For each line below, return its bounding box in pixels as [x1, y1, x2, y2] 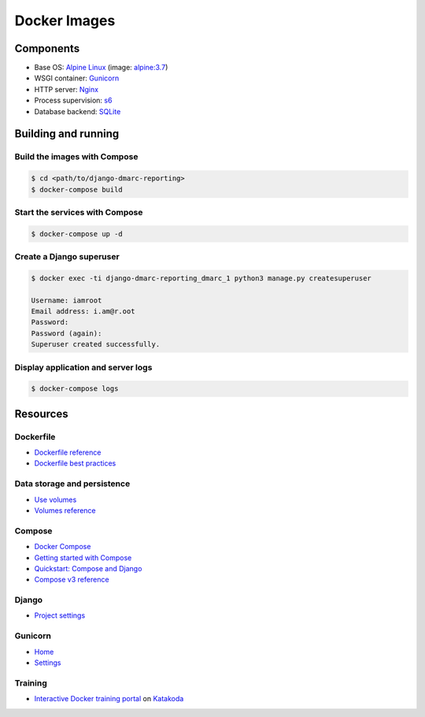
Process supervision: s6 [34, 95, 113, 106]
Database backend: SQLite [34, 106, 121, 116]
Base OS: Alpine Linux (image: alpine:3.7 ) [34, 63, 168, 72]
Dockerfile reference [34, 448, 102, 457]
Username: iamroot [31, 295, 102, 305]
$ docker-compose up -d [31, 229, 124, 238]
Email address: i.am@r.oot [31, 307, 135, 316]
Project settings [34, 611, 86, 620]
